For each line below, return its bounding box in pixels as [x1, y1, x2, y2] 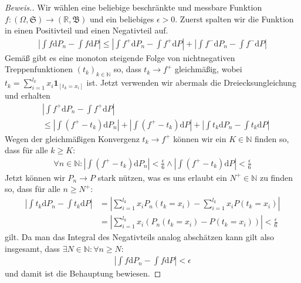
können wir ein [173, 132, 226, 144]
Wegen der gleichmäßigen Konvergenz [5, 132, 140, 144]
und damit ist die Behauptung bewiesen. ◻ [5, 267, 161, 279]
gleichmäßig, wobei [174, 63, 242, 75]
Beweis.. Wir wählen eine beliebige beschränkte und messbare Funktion [5, 1, 262, 13]
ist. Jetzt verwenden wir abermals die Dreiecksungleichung [86, 76, 296, 89]
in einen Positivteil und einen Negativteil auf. [5, 24, 168, 36]
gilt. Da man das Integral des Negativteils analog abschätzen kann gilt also [5, 231, 275, 243]
